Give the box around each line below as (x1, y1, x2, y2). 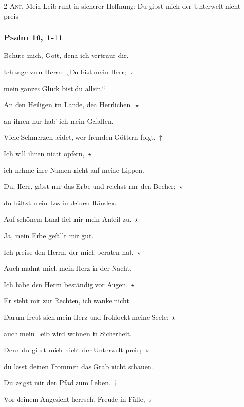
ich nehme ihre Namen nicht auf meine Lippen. (4, 165, 145, 175)
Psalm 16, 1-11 (4, 31, 63, 43)
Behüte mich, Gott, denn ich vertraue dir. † (4, 50, 135, 60)
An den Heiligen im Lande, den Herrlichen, (4, 99, 132, 110)
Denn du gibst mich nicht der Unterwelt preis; (4, 345, 142, 355)
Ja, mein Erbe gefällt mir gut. (4, 230, 94, 240)
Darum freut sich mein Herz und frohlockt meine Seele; (4, 312, 169, 322)
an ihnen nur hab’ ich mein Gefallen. (4, 115, 113, 126)
